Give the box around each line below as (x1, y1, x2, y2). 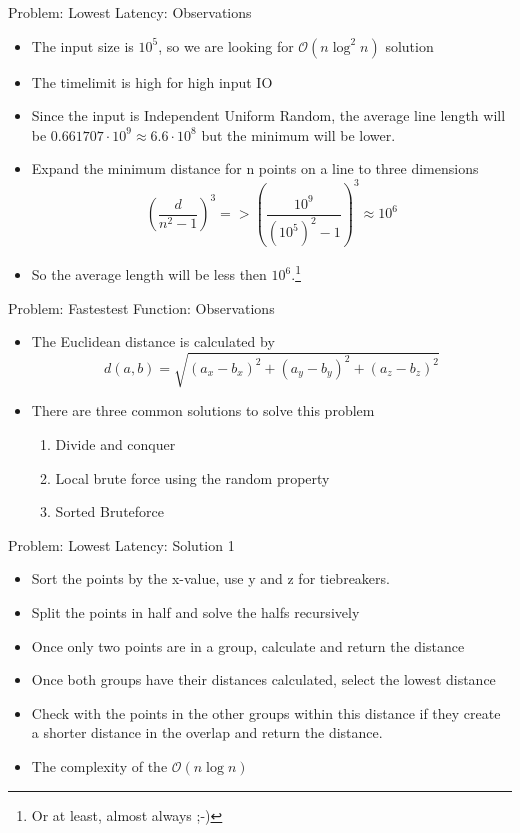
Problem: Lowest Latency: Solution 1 (8, 534, 235, 555)
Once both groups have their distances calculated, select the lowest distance (31, 669, 496, 690)
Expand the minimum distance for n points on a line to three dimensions (31, 158, 479, 179)
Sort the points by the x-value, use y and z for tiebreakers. (31, 568, 390, 589)
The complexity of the (31, 755, 168, 776)
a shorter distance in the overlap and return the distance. (31, 722, 383, 743)
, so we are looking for (158, 35, 294, 56)
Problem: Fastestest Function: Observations (8, 297, 275, 318)
